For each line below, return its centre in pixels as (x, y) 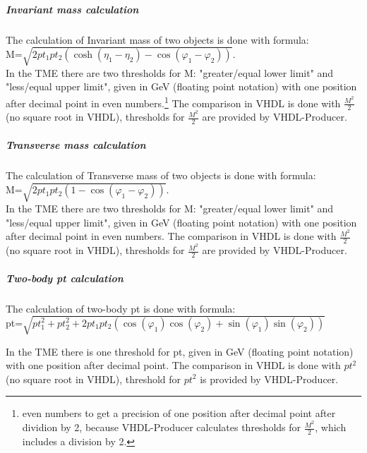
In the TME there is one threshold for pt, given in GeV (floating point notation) (180, 351)
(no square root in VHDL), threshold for (94, 379)
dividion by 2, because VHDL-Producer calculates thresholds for (162, 427)
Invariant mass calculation (72, 9)
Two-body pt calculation (65, 278)
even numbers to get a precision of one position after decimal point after (179, 413)
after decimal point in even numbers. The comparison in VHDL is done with (171, 236)
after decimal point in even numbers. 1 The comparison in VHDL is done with (173, 102)
